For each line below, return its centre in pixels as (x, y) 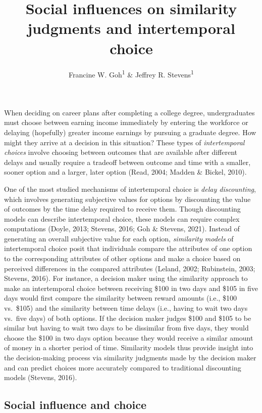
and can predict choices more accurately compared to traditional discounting (123, 367)
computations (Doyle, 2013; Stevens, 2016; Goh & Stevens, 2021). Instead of (122, 229)
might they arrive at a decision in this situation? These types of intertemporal (124, 142)
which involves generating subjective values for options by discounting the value (127, 199)
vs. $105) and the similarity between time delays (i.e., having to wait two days (126, 308)
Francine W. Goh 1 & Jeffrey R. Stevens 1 (131, 73)
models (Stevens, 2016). (41, 377)
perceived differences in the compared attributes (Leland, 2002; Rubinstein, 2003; (130, 268)
